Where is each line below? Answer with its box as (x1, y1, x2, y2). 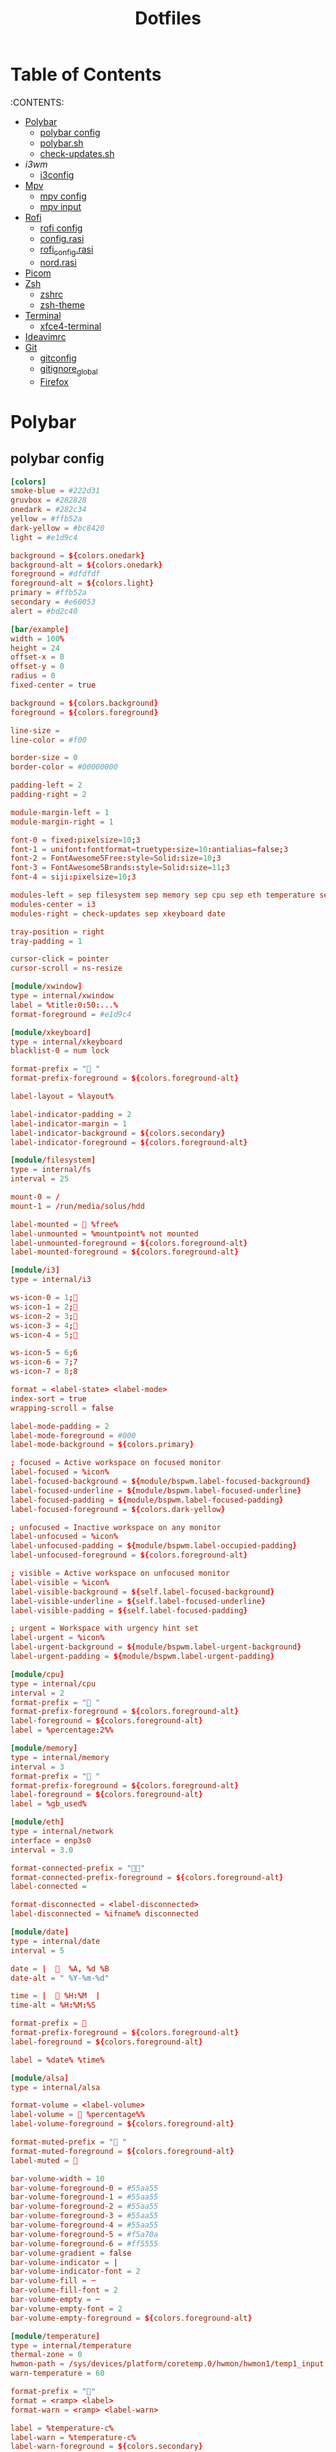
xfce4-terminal (39, 320, 102, 332)
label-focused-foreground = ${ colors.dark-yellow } (10, 1504, 226, 1514)
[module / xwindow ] (10, 982, 83, 992)
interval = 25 (10, 1174, 70, 1184)
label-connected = (10, 1882, 87, 1892)
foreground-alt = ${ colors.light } (10, 578, 155, 589)
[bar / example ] (10, 624, 70, 634)
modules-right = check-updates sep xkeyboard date (10, 908, 226, 919)
